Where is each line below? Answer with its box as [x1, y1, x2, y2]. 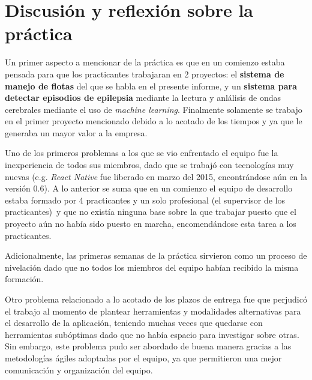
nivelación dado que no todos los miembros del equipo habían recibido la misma [5, 261, 299, 273]
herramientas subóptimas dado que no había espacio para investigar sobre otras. [5, 328, 299, 340]
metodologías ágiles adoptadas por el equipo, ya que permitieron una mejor [5, 351, 282, 364]
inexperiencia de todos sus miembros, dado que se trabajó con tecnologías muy [5, 158, 294, 171]
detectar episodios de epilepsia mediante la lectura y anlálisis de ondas [5, 91, 281, 104]
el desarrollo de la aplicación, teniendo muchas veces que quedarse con [5, 316, 263, 329]
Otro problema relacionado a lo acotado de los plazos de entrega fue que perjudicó [5, 293, 307, 305]
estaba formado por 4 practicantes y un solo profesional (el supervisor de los [5, 193, 286, 206]
